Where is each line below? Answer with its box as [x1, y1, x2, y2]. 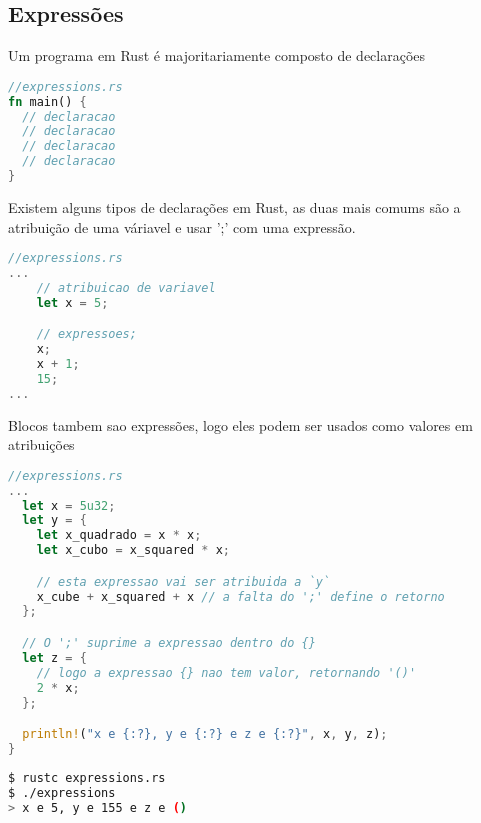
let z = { [22, 650, 87, 665]
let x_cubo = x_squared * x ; [36, 543, 230, 558]
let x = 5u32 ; [22, 498, 116, 513]
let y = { [22, 513, 87, 528]
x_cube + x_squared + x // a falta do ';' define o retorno [36, 589, 445, 604]
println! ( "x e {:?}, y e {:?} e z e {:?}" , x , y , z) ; [22, 727, 388, 742]
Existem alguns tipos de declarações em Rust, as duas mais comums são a [8, 196, 461, 217]
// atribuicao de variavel [36, 280, 216, 295]
